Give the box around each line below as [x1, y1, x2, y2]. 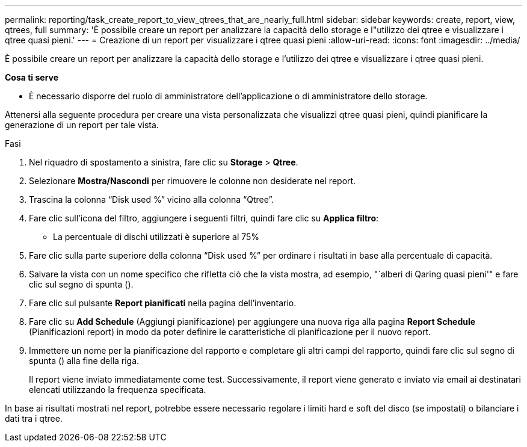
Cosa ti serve [5, 72, 59, 82]
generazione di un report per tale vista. [5, 120, 159, 130]
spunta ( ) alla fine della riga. [29, 356, 140, 366]
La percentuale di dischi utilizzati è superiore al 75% [53, 232, 260, 242]
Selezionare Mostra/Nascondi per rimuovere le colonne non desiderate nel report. [29, 176, 356, 186]
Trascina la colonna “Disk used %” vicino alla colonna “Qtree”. [29, 194, 274, 205]
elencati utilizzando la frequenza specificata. [29, 384, 206, 395]
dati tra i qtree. [5, 413, 63, 424]
